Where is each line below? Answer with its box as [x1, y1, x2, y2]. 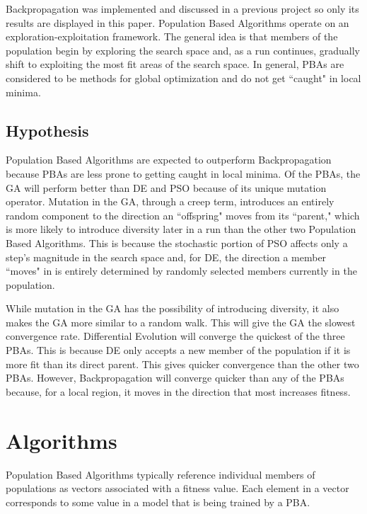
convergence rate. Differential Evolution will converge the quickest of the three [6, 329, 345, 343]
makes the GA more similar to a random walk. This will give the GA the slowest [6, 314, 356, 329]
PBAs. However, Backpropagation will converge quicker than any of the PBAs [6, 370, 344, 385]
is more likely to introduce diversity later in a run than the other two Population [6, 222, 356, 236]
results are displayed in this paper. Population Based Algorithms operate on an [6, 15, 349, 30]
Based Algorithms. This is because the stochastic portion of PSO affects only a [6, 235, 348, 250]
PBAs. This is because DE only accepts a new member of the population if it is [6, 343, 351, 358]
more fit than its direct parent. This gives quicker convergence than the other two [6, 356, 359, 371]
